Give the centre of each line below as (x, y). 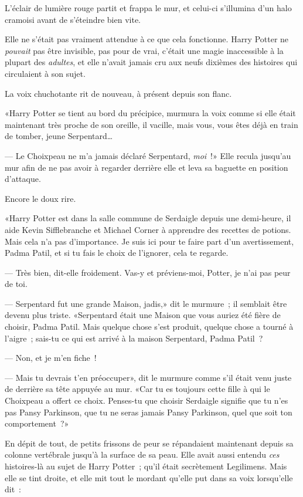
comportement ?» (37, 423)
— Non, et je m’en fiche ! (51, 358)
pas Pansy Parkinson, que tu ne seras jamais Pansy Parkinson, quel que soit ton (149, 412)
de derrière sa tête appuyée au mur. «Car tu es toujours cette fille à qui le (137, 389)
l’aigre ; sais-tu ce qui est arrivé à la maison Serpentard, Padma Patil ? (134, 338)
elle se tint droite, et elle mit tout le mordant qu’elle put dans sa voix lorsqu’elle (149, 477)
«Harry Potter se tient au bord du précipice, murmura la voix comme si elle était (150, 113)
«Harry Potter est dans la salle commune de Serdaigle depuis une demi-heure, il (148, 218)
